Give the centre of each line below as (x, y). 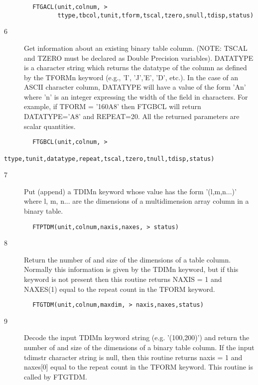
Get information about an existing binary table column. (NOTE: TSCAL (136, 48)
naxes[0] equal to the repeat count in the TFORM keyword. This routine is (139, 367)
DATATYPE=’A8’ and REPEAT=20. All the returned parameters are (132, 116)
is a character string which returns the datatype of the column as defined (135, 67)
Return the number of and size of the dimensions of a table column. (128, 259)
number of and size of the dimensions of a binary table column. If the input (139, 347)
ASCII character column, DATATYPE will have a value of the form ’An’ (135, 87)
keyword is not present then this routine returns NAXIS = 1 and (123, 279)
